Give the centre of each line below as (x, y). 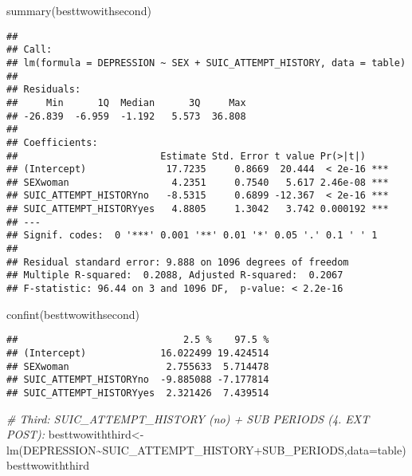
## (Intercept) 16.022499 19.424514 (138, 353)
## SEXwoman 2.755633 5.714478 (138, 366)
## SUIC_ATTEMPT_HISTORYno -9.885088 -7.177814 (138, 380)
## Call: (29, 50)
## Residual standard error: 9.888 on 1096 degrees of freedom (178, 262)
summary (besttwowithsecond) (79, 10)
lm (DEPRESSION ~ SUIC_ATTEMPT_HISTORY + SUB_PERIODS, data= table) (206, 449)
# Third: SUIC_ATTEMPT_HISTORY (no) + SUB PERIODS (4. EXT (188, 418)
